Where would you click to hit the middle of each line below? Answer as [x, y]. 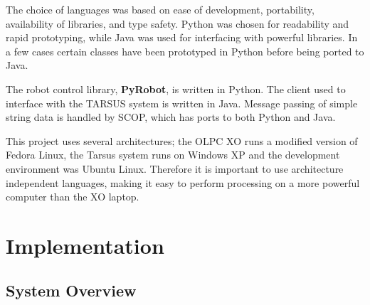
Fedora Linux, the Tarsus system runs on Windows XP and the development [173, 155]
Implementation [85, 245]
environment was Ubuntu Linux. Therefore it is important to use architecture [175, 168]
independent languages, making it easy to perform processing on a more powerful [183, 182]
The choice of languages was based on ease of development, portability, [160, 9]
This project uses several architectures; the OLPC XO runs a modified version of [182, 140]
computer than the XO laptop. [73, 197]
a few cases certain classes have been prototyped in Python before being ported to [185, 51]
